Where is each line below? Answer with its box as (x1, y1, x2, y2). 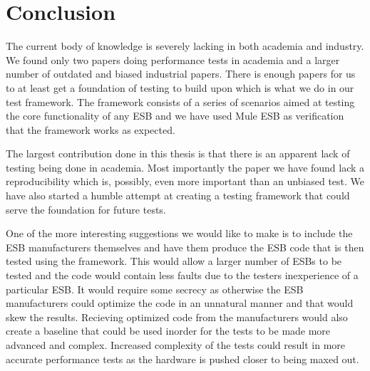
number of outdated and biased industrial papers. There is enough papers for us (6, 66, 356, 81)
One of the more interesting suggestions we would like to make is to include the (6, 226, 353, 241)
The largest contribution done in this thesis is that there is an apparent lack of (6, 146, 350, 161)
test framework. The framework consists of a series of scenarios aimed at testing (6, 94, 355, 109)
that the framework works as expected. (6, 122, 175, 137)
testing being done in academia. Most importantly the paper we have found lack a (6, 160, 365, 174)
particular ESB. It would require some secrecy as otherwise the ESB (6, 281, 304, 296)
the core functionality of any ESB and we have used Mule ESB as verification (6, 108, 344, 123)
